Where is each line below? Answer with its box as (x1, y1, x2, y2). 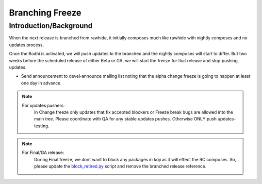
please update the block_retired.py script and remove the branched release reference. (34, 163, 207, 169)
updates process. (9, 42, 44, 48)
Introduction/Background (9, 21, 93, 30)
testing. (34, 123, 49, 129)
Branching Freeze (9, 7, 82, 18)
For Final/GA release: (22, 150, 64, 155)
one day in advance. (21, 80, 62, 86)
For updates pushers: (22, 102, 65, 108)
